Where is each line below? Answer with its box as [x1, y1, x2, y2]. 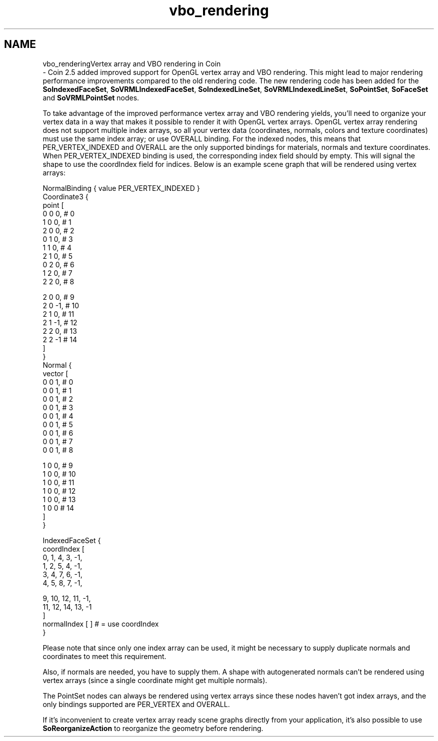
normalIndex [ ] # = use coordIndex [42, 619, 159, 628]
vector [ [42, 369, 68, 378]
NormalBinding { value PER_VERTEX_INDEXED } [42, 183, 200, 192]
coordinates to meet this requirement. [42, 652, 166, 661]
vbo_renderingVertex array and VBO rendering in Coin [42, 59, 221, 68]
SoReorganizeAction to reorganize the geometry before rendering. [42, 724, 263, 733]
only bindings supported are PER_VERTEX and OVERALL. [42, 700, 230, 709]
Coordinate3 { [42, 192, 88, 201]
